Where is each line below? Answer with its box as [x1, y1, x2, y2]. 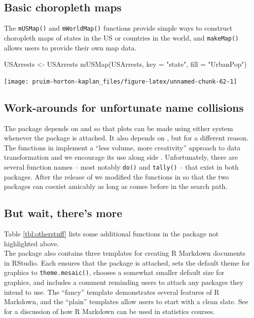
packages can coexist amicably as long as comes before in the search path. [4, 181, 228, 191]
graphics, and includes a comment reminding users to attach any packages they [4, 277, 244, 287]
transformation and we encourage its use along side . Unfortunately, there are [4, 152, 238, 162]
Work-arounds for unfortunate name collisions [4, 99, 244, 115]
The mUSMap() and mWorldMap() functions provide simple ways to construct [4, 23, 233, 33]
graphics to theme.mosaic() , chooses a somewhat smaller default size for [4, 267, 224, 277]
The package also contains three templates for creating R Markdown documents [4, 248, 246, 258]
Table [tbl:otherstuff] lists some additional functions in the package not [4, 228, 219, 238]
